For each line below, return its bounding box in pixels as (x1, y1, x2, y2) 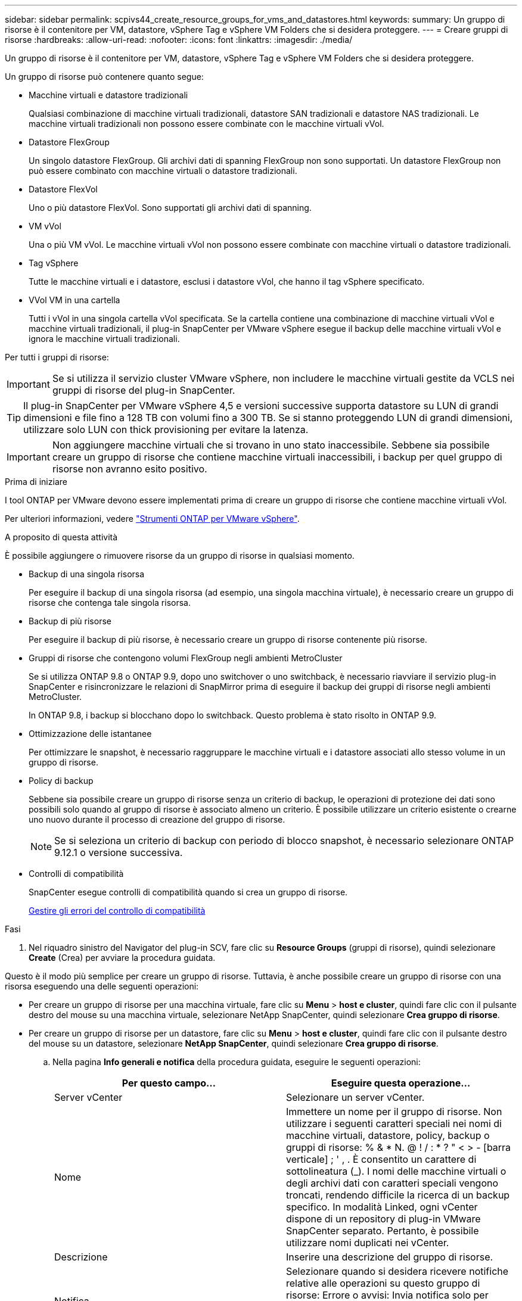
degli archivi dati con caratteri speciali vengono (286, 1177, 499, 1189)
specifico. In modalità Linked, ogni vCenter (286, 1201, 478, 1213)
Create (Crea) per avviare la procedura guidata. (29, 953, 216, 963)
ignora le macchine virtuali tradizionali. (29, 334, 180, 344)
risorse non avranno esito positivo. (52, 463, 207, 475)
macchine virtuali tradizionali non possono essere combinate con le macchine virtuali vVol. (29, 119, 384, 129)
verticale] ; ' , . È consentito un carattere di (286, 1153, 477, 1165)
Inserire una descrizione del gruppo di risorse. (286, 1251, 493, 1263)
